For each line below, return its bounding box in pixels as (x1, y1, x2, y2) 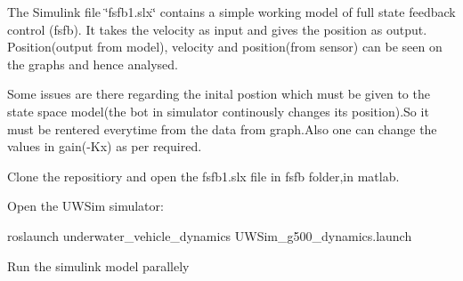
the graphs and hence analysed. (7, 54, 178, 73)
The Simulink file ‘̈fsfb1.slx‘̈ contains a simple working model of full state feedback (7, 3, 456, 20)
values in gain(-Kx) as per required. (7, 137, 202, 156)
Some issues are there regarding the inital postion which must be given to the (7, 84, 430, 103)
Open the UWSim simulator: (7, 197, 164, 215)
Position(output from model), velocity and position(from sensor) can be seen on (7, 37, 443, 56)
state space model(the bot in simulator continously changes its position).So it (7, 101, 429, 120)
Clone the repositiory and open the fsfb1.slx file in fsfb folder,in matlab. (7, 166, 400, 185)
